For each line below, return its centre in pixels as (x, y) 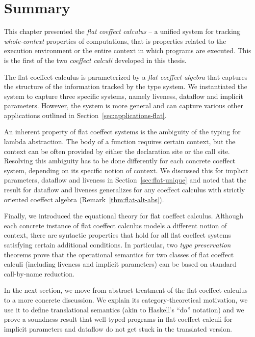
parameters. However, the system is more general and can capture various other (124, 106)
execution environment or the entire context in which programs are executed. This (127, 50)
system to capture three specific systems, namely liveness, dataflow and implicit (124, 96)
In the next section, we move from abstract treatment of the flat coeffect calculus (126, 290)
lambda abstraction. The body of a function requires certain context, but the (120, 141)
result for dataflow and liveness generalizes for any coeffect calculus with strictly (125, 190)
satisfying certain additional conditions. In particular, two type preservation (117, 245)
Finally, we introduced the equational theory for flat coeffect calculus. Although (124, 216)
